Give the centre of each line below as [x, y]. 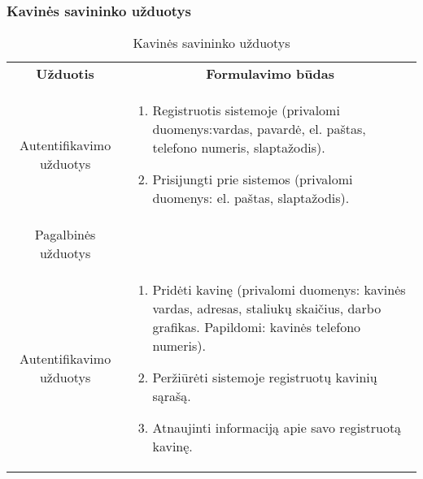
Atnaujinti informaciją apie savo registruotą [277, 428]
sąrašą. [172, 396]
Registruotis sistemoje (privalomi [246, 110]
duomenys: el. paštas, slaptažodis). [251, 198]
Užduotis [65, 74]
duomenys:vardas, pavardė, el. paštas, [259, 129]
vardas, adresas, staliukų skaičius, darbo [267, 309]
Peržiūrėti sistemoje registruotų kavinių [265, 378]
